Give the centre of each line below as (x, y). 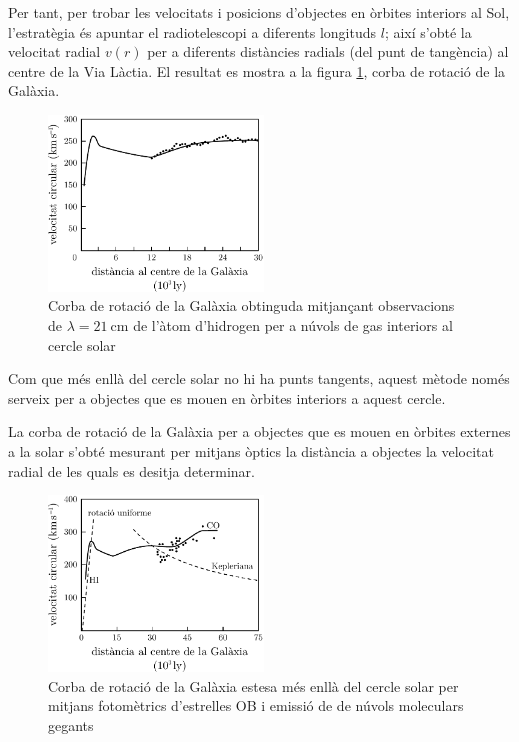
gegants (71, 724)
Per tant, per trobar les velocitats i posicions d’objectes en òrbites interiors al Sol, (259, 12)
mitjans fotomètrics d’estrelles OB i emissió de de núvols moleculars (256, 705)
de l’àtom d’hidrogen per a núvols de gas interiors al (293, 325)
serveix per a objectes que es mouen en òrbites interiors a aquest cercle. (227, 397)
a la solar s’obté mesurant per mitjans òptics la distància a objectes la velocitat (251, 451)
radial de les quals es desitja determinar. (131, 470)
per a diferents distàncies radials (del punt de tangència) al (328, 51)
